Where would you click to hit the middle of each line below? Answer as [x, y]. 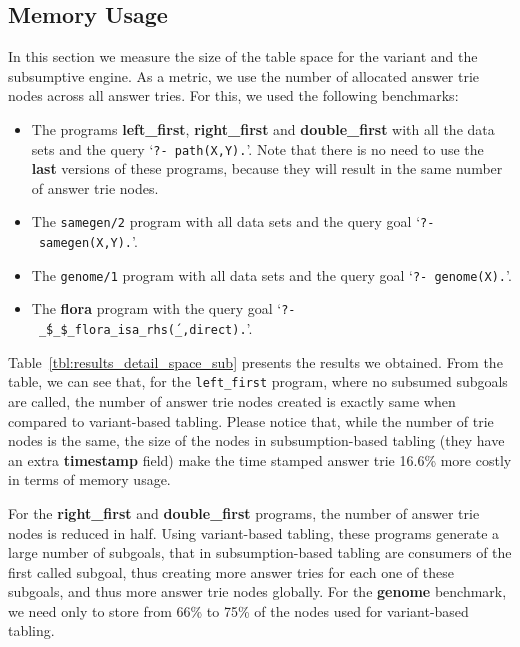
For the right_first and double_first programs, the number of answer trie [244, 512]
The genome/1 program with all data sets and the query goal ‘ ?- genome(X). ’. [271, 274]
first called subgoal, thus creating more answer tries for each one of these [231, 571]
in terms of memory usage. [89, 479]
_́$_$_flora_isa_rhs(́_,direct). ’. [145, 328]
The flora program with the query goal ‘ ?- [163, 308]
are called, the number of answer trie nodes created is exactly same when [232, 400]
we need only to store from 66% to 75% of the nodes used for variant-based [238, 610]
